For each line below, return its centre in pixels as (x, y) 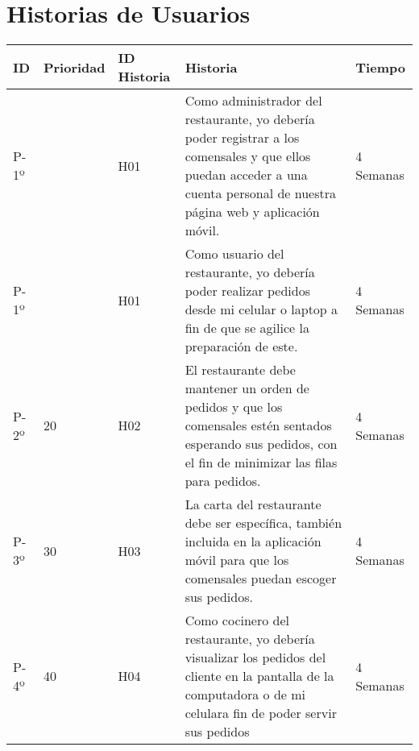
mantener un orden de (247, 388)
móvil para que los (237, 560)
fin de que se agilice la (247, 328)
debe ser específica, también (263, 523)
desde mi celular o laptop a (261, 309)
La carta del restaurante (253, 504)
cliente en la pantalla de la (259, 676)
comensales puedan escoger (261, 579)
